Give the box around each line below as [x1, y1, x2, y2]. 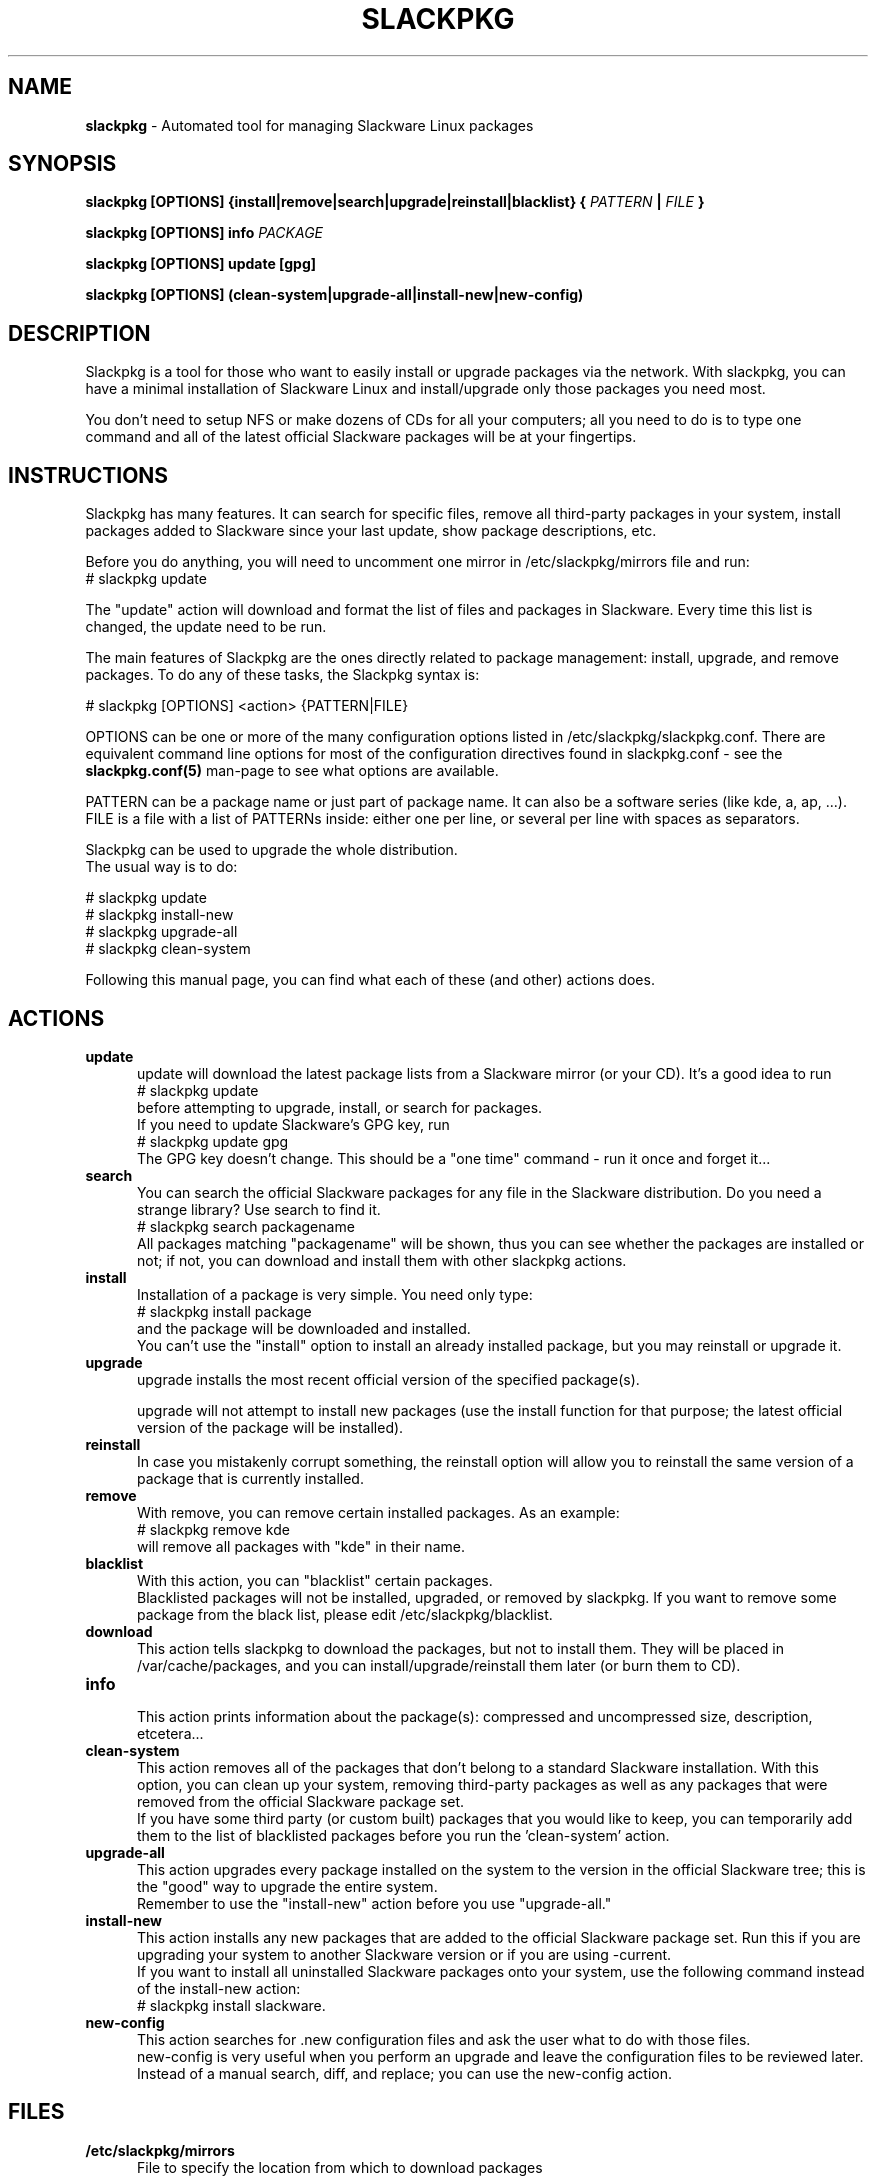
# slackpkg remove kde [137, 1520, 290, 1538]
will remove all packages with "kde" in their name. [137, 1537, 465, 1555]
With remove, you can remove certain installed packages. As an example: [137, 1503, 620, 1521]
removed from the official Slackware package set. [137, 1792, 465, 1810]
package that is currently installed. [137, 1469, 364, 1487]
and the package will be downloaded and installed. [137, 1319, 471, 1337]
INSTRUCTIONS [8, 462, 169, 488]
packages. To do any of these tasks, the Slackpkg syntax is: [85, 666, 480, 684]
